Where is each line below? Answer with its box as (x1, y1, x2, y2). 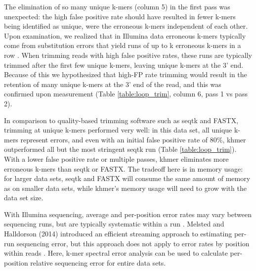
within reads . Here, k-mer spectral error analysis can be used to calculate (4, 248, 228, 258)
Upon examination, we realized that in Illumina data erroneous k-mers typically (4, 30, 246, 41)
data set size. (4, 192, 43, 203)
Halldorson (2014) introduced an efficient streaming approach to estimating (4, 228, 232, 239)
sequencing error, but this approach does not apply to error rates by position (16, 238, 250, 248)
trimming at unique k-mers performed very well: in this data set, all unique (4, 125, 232, 135)
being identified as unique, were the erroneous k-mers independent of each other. (4, 21, 248, 31)
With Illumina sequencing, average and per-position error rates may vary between (4, 209, 252, 219)
